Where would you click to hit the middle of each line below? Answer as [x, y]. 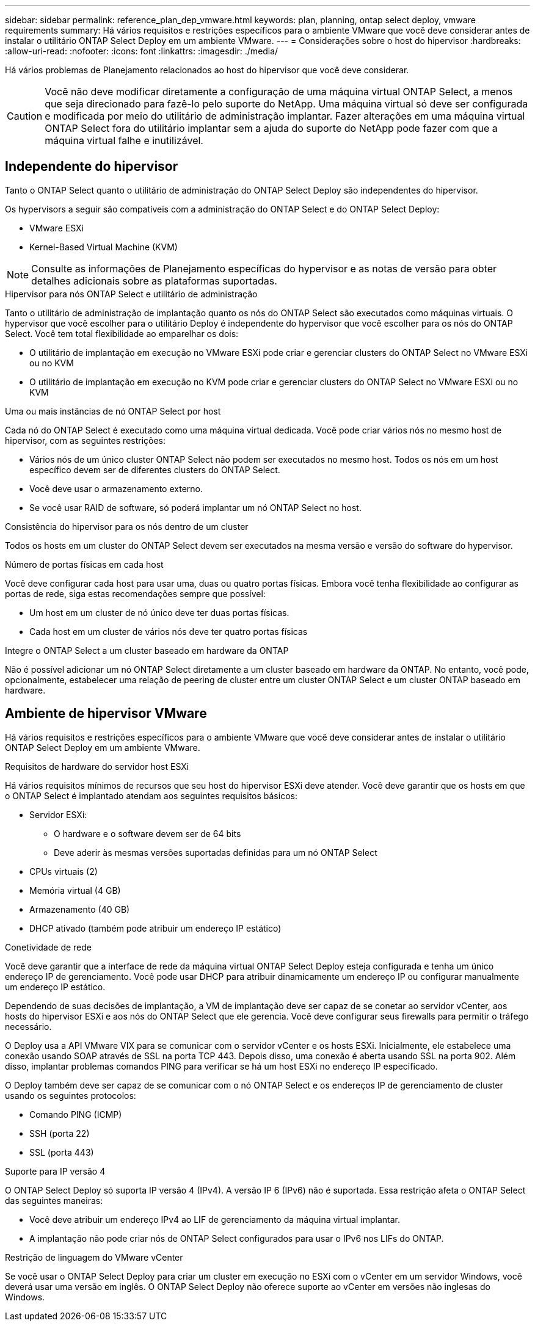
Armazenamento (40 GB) [80, 909]
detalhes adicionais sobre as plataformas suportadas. [154, 281]
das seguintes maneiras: [54, 1200]
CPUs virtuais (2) [64, 871]
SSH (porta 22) [60, 1133]
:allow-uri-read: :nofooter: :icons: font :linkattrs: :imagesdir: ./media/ [142, 51]
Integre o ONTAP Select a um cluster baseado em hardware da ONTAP [147, 650]
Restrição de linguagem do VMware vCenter [94, 1257]
